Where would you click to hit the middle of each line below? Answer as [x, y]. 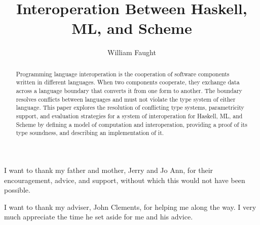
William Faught [132, 52]
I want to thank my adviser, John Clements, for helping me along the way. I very [130, 207]
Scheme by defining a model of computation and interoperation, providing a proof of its [132, 124]
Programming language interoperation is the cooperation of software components [123, 74]
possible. [17, 190]
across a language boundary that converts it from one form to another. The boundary [129, 91]
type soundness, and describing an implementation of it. [90, 133]
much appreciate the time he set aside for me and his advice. [99, 217]
